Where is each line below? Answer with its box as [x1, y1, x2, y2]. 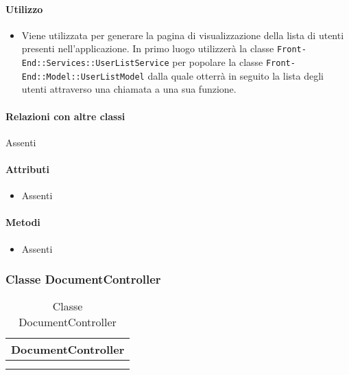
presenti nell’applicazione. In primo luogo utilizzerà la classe [21, 41, 274, 56]
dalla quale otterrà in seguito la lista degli [147, 68, 324, 82]
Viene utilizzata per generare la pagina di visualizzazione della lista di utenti [21, 27, 344, 42]
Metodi [5, 215, 40, 229]
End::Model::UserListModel [21, 71, 145, 82]
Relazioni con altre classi [5, 109, 125, 123]
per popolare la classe [172, 55, 263, 69]
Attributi [5, 161, 49, 176]
